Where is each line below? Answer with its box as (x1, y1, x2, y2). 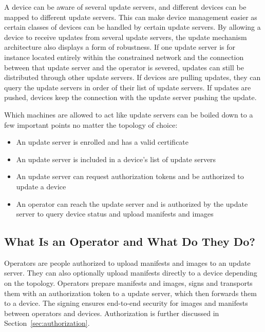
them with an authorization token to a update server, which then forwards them (4, 287, 257, 298)
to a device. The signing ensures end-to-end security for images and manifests (4, 298, 248, 308)
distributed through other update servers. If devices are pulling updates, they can (4, 72, 261, 83)
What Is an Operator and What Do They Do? (4, 233, 255, 249)
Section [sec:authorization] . (4, 318, 90, 328)
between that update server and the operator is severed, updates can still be (4, 62, 244, 72)
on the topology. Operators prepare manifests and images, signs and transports (4, 278, 253, 288)
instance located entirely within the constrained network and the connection (4, 51, 244, 62)
